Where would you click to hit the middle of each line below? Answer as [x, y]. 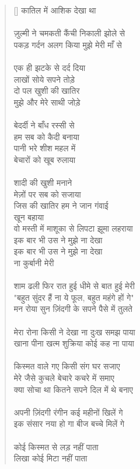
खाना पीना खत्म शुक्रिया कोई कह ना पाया [74, 343]
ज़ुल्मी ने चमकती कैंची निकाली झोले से [69, 33]
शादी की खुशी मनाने [43, 182]
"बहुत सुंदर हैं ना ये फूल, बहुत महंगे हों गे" [74, 297]
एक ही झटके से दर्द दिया [50, 67]
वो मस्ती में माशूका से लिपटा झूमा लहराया [73, 228]
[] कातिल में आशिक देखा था [55, 10]
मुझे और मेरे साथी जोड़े [47, 102]
